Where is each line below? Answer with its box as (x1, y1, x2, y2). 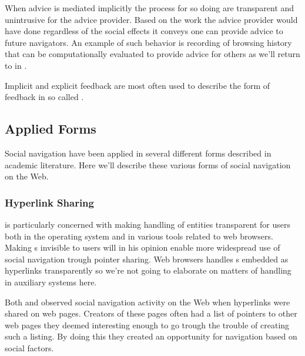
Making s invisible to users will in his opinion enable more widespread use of (5, 241, 280, 254)
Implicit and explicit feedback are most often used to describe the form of (5, 79, 270, 91)
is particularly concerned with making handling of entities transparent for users (5, 218, 291, 230)
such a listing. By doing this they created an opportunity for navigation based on (5, 330, 297, 342)
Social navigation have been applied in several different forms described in (5, 147, 272, 159)
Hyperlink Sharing (5, 195, 94, 209)
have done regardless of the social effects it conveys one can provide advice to (5, 25, 283, 37)
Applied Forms (5, 119, 96, 138)
